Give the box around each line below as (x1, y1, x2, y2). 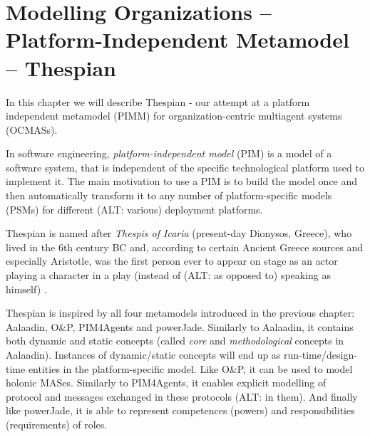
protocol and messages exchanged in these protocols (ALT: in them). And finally (6, 389, 358, 404)
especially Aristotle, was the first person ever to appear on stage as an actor (6, 253, 338, 268)
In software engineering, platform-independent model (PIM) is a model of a (6, 146, 332, 161)
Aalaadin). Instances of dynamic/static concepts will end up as (6, 347, 281, 362)
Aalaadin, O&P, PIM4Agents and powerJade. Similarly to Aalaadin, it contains (6, 319, 354, 334)
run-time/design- (284, 347, 357, 362)
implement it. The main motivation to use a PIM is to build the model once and (6, 174, 358, 189)
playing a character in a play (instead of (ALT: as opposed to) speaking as (6, 268, 332, 283)
